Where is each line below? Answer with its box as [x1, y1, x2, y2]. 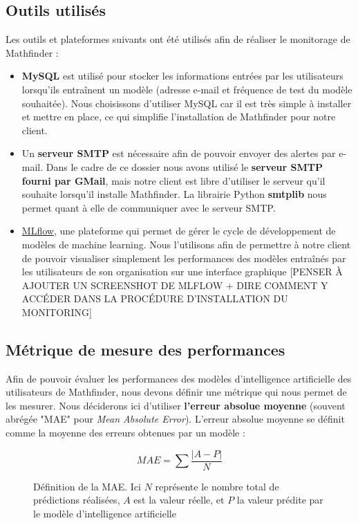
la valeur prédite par [236, 492, 323, 507]
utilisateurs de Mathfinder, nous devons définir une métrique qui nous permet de [6, 385, 347, 399]
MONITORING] [21, 304, 92, 319]
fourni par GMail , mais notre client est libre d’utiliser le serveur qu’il [21, 173, 326, 187]
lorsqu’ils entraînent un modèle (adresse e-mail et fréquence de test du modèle [21, 82, 352, 96]
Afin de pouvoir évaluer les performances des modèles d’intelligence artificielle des [6, 371, 352, 385]
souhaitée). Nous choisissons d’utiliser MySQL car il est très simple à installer [21, 95, 352, 110]
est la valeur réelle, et [133, 492, 225, 507]
